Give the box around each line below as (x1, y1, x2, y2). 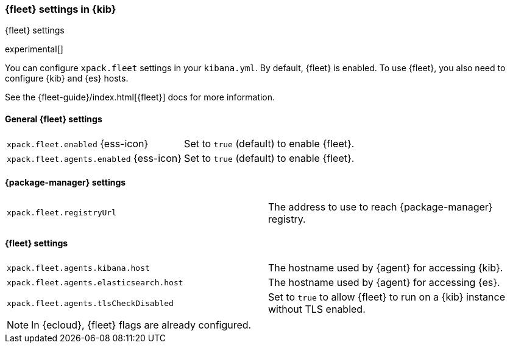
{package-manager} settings (5, 177, 126, 188)
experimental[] (5, 44, 63, 55)
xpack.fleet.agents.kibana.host (7, 263, 150, 273)
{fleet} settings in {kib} (5, 3, 116, 15)
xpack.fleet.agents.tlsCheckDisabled (7, 298, 174, 308)
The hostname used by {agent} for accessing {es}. (268, 276, 500, 289)
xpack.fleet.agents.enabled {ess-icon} (7, 151, 182, 164)
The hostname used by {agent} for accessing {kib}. (268, 262, 503, 274)
